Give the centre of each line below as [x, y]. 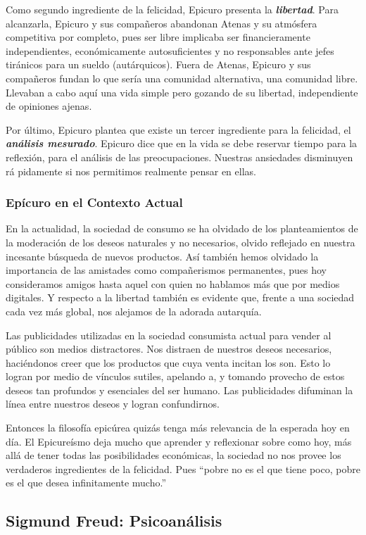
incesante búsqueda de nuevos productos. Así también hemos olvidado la [162, 256]
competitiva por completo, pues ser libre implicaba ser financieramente [158, 37]
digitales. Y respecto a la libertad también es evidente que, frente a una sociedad [180, 297]
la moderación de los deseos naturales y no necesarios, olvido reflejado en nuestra [181, 242]
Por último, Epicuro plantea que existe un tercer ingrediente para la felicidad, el [178, 129]
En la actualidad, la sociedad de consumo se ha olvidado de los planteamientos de [182, 228]
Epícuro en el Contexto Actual [94, 202]
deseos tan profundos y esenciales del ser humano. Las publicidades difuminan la [179, 390]
